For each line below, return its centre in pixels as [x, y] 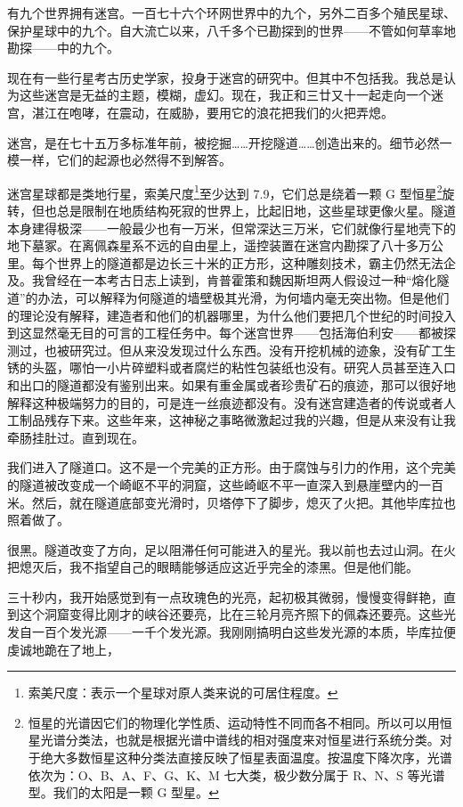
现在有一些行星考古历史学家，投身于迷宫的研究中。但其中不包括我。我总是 [225, 77]
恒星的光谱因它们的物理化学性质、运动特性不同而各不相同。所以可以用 [234, 722]
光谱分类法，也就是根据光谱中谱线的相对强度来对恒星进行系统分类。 [240, 740]
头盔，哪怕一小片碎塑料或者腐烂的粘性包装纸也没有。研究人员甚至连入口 [244, 367]
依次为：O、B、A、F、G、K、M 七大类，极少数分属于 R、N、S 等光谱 [236, 774]
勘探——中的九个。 [63, 48]
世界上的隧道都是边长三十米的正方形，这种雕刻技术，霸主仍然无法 [250, 262]
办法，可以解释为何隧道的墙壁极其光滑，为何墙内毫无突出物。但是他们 [244, 297]
